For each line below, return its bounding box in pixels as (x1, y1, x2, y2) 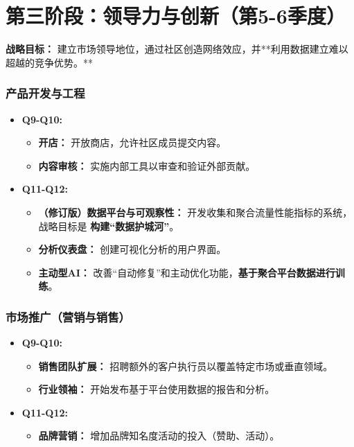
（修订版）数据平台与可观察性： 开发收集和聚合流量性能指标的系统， (38, 204, 353, 219)
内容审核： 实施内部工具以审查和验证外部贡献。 (38, 158, 256, 173)
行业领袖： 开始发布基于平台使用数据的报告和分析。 (38, 382, 275, 396)
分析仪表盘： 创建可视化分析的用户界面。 (38, 242, 227, 256)
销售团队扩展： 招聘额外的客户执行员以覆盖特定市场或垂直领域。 (38, 358, 333, 373)
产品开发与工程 (6, 85, 85, 102)
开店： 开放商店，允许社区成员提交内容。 (38, 135, 227, 150)
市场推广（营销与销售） (6, 308, 130, 325)
